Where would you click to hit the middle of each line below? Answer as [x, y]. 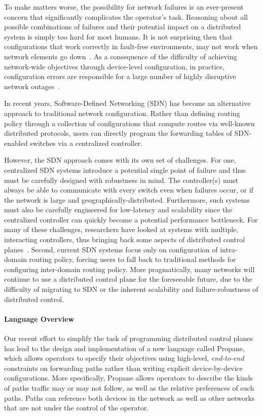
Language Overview [39, 318]
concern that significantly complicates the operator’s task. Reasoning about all [126, 16]
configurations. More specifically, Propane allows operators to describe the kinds [128, 378]
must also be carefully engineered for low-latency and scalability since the [118, 210]
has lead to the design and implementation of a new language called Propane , [124, 348]
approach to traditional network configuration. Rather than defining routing [122, 113]
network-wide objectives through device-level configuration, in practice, [115, 66]
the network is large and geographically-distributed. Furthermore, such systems [127, 199]
